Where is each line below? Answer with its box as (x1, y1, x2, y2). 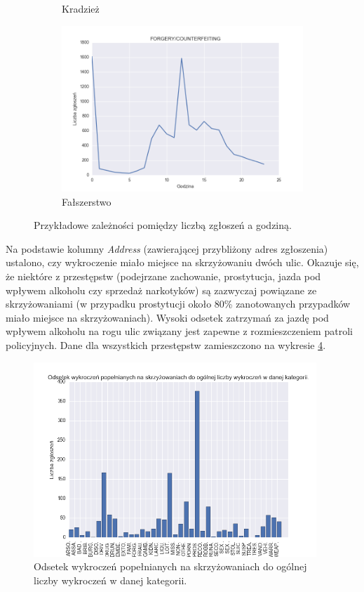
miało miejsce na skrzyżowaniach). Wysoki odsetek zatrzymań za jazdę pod (6, 310, 329, 324)
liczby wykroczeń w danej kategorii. (34, 572, 187, 587)
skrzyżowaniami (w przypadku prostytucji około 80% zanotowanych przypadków (6, 296, 351, 311)
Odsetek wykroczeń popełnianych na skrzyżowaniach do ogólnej (34, 559, 307, 574)
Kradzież (62, 1, 100, 15)
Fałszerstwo (62, 194, 112, 209)
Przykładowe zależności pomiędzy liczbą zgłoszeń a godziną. (34, 218, 292, 232)
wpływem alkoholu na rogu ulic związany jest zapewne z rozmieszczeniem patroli (6, 324, 353, 338)
